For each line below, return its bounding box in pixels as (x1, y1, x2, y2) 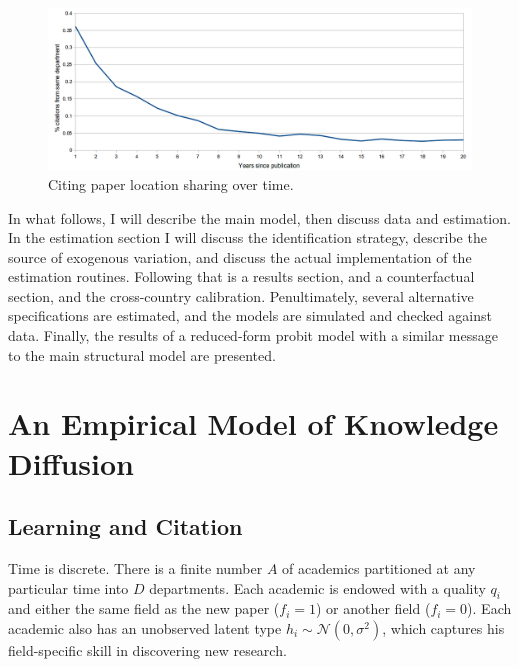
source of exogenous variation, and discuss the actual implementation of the (8, 246, 472, 267)
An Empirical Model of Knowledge (8, 403, 499, 444)
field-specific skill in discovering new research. (8, 640, 287, 660)
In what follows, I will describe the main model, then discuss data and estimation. (8, 207, 511, 228)
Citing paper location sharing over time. (48, 173, 294, 194)
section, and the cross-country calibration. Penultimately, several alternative (8, 285, 474, 306)
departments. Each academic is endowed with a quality (149, 577, 486, 598)
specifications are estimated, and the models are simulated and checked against (8, 305, 492, 326)
